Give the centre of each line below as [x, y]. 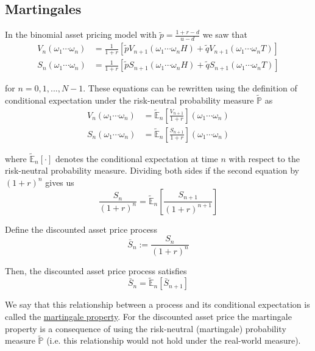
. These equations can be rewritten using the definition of [190, 88]
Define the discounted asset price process [81, 229]
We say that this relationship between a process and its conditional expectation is [157, 304]
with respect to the [264, 158]
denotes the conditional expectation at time [136, 158]
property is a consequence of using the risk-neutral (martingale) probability [146, 328]
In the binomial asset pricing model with [81, 34]
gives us [60, 182]
